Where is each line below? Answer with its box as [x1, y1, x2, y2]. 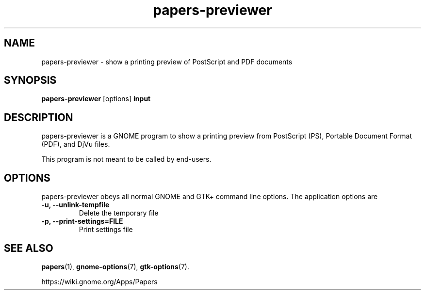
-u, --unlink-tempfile [41, 201, 110, 209]
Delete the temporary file [79, 209, 159, 217]
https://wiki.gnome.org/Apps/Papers [41, 277, 158, 286]
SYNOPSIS [4, 74, 57, 87]
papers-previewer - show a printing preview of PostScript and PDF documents [41, 57, 293, 66]
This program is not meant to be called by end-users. [41, 155, 212, 164]
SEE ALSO [4, 242, 53, 254]
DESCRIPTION [4, 111, 73, 124]
